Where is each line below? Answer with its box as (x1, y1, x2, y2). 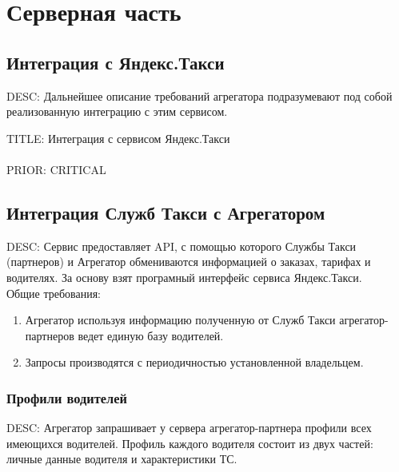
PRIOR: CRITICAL (6, 161, 106, 177)
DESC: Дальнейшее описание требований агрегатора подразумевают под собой (6, 87, 393, 104)
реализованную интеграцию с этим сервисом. (6, 103, 228, 120)
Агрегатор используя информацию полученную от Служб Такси (25, 311, 336, 328)
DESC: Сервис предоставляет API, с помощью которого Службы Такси (6, 237, 357, 254)
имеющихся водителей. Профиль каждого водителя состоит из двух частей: (6, 434, 373, 451)
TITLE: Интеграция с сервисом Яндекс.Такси (6, 129, 230, 146)
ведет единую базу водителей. (78, 327, 224, 343)
